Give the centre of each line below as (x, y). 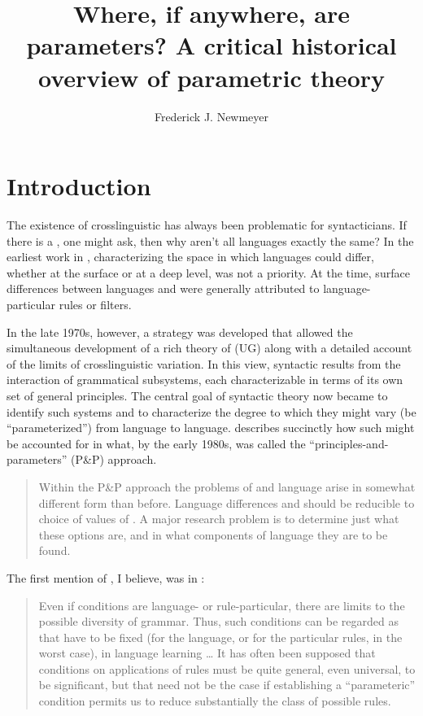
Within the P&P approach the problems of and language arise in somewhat (227, 486)
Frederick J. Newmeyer (211, 116)
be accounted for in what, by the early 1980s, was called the (156, 443)
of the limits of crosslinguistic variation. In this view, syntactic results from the (204, 363)
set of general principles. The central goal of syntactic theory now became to (197, 395)
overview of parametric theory (211, 77)
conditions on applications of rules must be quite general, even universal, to (227, 668)
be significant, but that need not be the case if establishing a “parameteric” (227, 685)
